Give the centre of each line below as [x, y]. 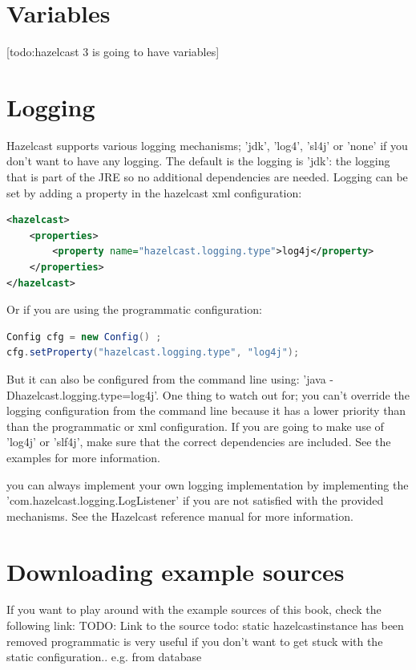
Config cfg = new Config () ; [84, 337]
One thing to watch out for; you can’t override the [286, 394]
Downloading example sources [176, 571]
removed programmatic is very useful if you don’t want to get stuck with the [195, 641]
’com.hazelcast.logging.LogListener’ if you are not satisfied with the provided [195, 500]
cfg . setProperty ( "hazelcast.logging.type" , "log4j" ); [153, 353]
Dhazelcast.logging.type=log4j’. [83, 394]
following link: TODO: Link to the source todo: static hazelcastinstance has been [205, 625]
